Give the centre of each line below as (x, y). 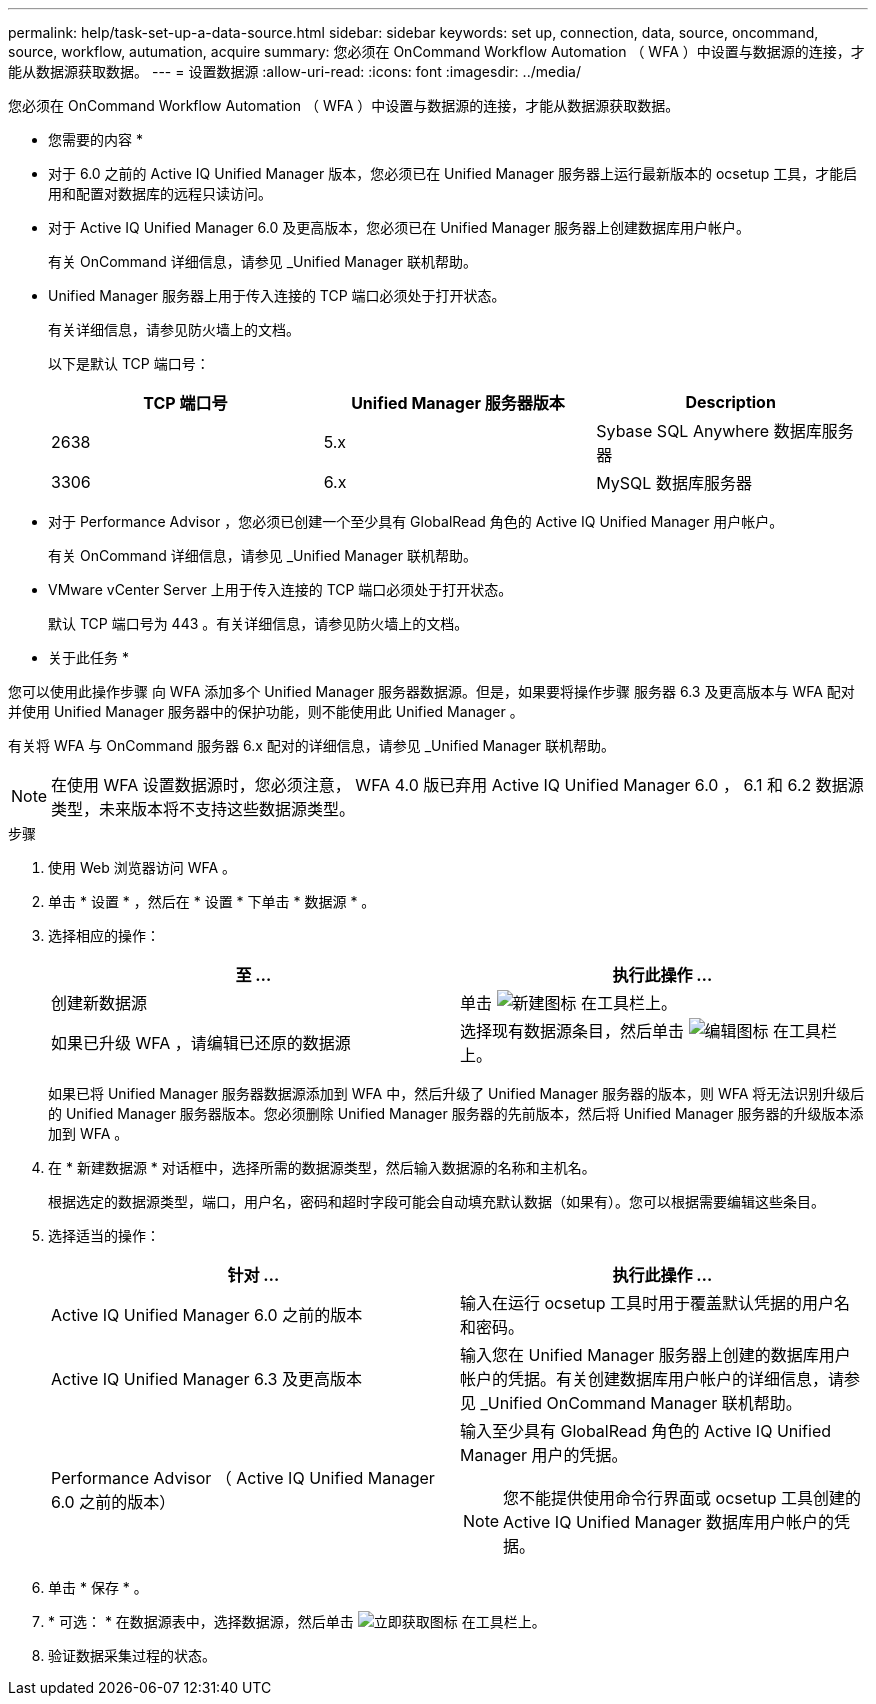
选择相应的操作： (104, 935)
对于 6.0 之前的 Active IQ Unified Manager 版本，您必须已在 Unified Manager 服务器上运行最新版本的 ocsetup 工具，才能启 (453, 173)
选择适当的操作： (104, 1235)
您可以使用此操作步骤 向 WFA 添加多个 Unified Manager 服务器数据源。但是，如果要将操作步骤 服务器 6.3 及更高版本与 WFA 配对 (431, 691)
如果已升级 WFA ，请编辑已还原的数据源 (201, 1043)
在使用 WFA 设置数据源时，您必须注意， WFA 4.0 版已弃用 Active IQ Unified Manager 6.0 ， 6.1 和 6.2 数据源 (457, 785)
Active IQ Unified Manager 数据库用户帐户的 (669, 1522)
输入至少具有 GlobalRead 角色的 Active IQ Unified (646, 1431)
